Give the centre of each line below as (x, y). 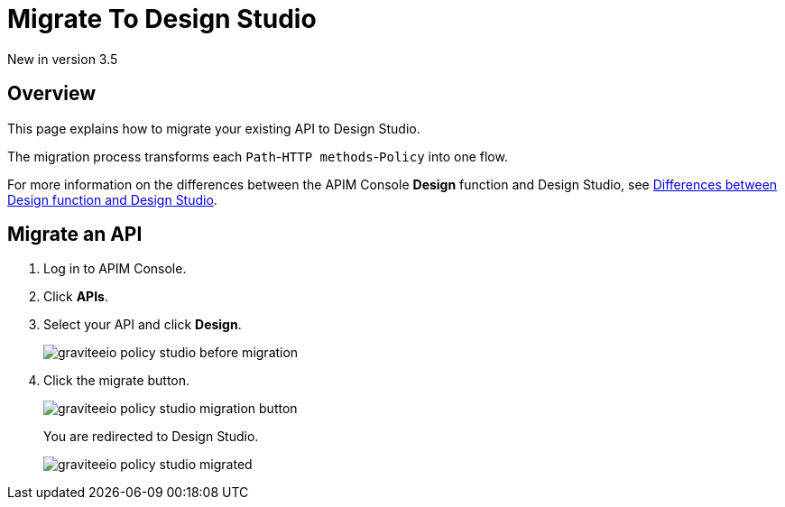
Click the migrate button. (117, 381)
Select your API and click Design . (143, 325)
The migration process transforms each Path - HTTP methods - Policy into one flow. (258, 156)
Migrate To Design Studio (162, 19)
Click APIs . (76, 297)
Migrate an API (75, 235)
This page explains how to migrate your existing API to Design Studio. (214, 128)
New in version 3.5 (63, 59)
